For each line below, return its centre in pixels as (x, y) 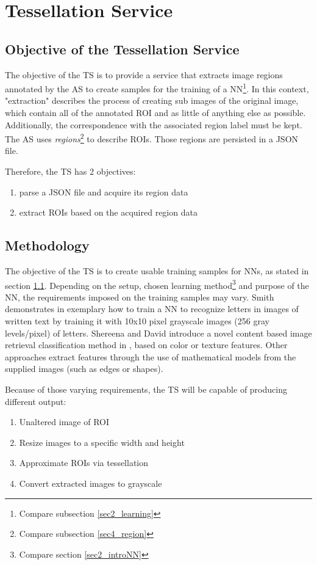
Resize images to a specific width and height (102, 442)
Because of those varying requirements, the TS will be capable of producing (146, 389)
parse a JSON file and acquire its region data (104, 191)
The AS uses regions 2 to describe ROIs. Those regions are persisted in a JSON (152, 138)
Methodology (47, 245)
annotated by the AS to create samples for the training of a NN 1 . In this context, (157, 88)
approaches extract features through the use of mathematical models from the (151, 356)
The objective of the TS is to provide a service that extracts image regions (144, 74)
